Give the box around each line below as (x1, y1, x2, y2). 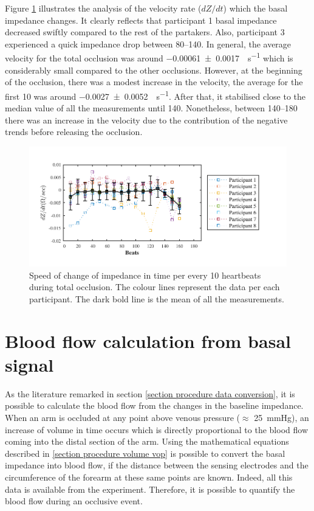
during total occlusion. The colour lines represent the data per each (29, 280, 280, 293)
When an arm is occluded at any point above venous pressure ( (5, 411, 240, 423)
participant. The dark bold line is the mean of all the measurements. (29, 292, 284, 305)
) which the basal (223, 2, 288, 14)
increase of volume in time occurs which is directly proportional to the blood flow (5, 423, 308, 436)
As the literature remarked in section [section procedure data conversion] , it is (5, 387, 295, 400)
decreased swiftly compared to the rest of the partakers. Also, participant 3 (5, 26, 285, 38)
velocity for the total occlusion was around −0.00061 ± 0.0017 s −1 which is (5, 50, 293, 64)
